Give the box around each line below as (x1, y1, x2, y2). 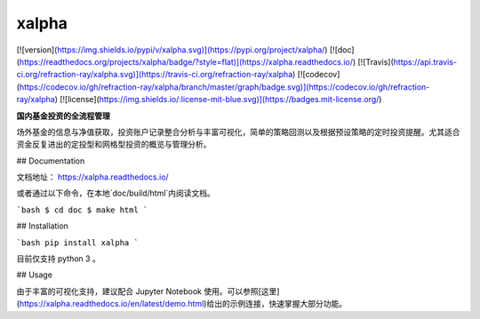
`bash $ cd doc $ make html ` (16, 204, 148, 215)
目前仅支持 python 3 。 (16, 253, 101, 264)
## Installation (16, 220, 68, 231)
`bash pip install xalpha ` (16, 237, 140, 248)
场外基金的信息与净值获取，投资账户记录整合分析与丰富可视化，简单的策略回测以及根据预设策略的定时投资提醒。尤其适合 (16, 126, 460, 137)
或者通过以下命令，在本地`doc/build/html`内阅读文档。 (16, 187, 215, 199)
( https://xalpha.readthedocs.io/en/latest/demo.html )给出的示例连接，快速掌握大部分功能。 (16, 299, 347, 309)
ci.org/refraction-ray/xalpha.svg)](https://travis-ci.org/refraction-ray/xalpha (16, 69, 293, 80)
